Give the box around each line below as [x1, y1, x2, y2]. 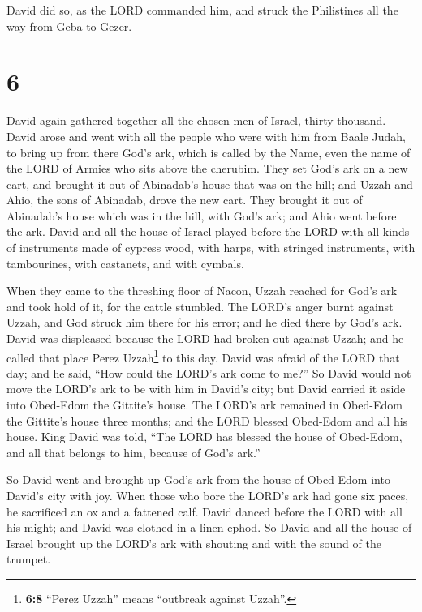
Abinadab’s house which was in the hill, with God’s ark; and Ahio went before [6, 207, 397, 224]
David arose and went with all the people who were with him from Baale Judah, [6, 127, 406, 144]
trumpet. [6, 550, 51, 567]
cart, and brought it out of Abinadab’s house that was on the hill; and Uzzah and [6, 175, 413, 192]
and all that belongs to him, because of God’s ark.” [6, 443, 261, 460]
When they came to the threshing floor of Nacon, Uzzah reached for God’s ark [6, 282, 398, 299]
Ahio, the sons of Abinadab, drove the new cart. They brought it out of [6, 191, 363, 208]
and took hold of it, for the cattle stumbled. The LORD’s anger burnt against [6, 297, 394, 315]
